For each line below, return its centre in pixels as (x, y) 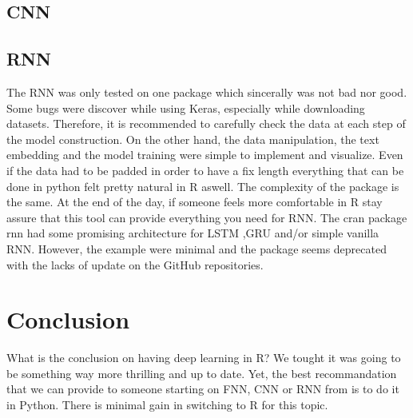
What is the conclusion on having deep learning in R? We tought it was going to (204, 358)
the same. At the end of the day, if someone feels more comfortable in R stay (195, 202)
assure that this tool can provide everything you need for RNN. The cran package (207, 217)
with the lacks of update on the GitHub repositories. (135, 264)
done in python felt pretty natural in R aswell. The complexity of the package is (203, 186)
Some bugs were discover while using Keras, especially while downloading (186, 107)
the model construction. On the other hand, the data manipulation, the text (193, 139)
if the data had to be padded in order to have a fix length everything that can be (205, 170)
